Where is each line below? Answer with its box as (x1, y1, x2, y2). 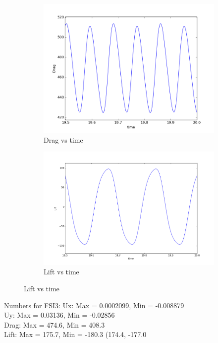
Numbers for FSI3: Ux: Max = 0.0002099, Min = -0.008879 (4, 300, 184, 310)
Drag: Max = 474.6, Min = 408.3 (4, 319, 105, 330)
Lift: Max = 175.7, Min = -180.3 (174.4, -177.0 (4, 329, 147, 340)
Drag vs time (44, 134, 83, 145)
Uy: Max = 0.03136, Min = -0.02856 (4, 310, 115, 320)
